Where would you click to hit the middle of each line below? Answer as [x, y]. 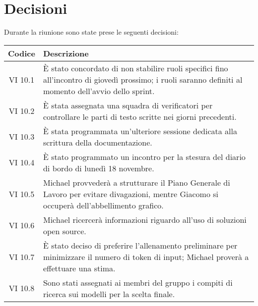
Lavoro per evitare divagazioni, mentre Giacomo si [130, 194]
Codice [22, 53]
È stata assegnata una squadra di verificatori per [128, 105]
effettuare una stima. [79, 268]
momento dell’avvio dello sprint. [99, 91]
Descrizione [66, 53]
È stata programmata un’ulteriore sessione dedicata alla [140, 131]
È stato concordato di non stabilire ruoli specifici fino [135, 68]
